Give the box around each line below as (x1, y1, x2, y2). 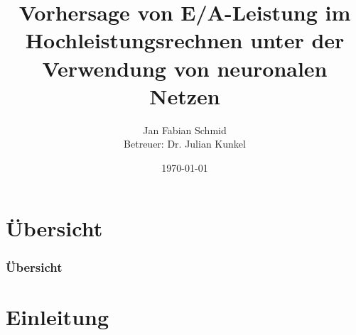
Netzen (149, 81, 220, 110)
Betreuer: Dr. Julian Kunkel (124, 136, 246, 151)
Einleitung (6, 302, 109, 331)
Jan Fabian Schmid (143, 122, 227, 137)
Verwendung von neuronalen (42, 53, 328, 82)
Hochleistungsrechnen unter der (25, 26, 345, 55)
